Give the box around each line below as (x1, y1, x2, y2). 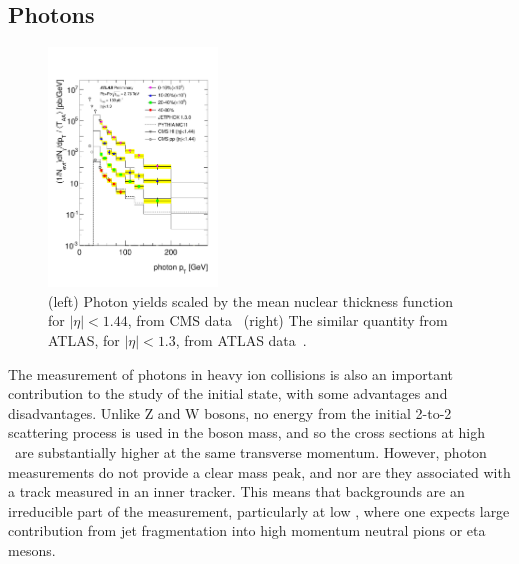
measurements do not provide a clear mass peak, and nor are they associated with (8, 461, 511, 482)
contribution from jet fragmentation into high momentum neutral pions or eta (8, 520, 486, 541)
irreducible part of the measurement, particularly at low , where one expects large (8, 500, 510, 521)
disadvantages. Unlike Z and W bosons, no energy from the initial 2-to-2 (8, 402, 452, 423)
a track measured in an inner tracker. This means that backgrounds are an (8, 481, 465, 502)
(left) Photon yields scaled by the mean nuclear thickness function (48, 290, 453, 311)
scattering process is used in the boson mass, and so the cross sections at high (8, 422, 486, 443)
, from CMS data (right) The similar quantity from (127, 310, 448, 331)
